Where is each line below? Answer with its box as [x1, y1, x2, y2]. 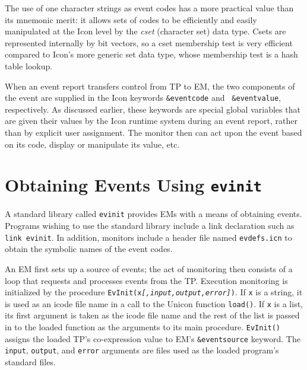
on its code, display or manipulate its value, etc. [5, 138, 180, 150]
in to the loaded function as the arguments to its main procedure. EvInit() [5, 321, 281, 333]
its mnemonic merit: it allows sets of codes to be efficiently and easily [5, 13, 257, 25]
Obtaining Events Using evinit [5, 173, 262, 197]
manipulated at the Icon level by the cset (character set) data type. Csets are [5, 25, 286, 37]
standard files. [5, 356, 56, 368]
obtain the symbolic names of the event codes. [5, 243, 173, 255]
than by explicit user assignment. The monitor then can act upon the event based [5, 126, 302, 138]
